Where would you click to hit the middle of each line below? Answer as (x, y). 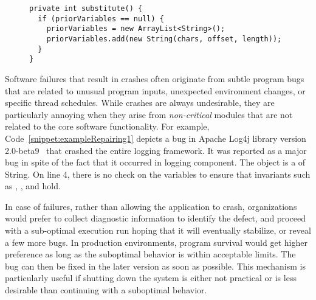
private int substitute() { (86, 9)
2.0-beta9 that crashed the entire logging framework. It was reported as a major (156, 150)
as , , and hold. (33, 186)
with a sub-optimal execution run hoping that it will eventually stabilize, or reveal (158, 230)
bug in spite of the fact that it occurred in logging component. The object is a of (155, 162)
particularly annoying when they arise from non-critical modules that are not (149, 114)
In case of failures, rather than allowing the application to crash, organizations (151, 206)
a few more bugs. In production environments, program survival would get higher (156, 242)
